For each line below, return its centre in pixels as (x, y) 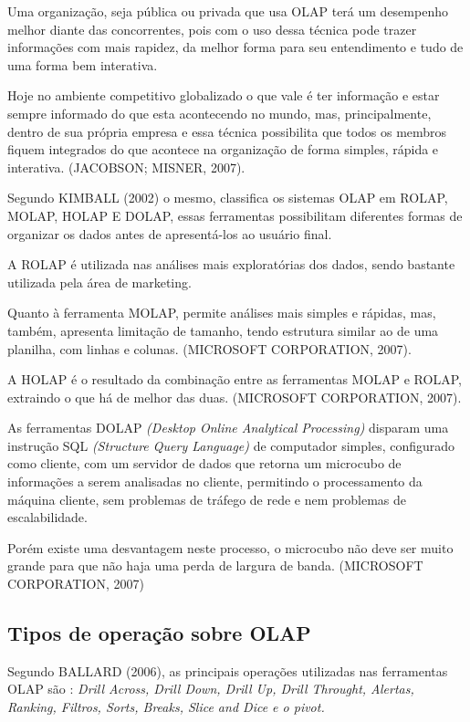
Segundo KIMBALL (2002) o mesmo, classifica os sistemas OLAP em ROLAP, (228, 198)
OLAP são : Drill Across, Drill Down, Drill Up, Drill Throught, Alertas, (211, 689)
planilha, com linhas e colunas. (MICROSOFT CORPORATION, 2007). (209, 348)
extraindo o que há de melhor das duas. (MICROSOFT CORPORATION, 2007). (235, 397)
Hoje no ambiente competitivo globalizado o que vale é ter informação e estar (224, 95)
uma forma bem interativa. (83, 64)
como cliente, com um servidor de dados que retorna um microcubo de (204, 463)
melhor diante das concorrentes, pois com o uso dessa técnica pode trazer (212, 29)
